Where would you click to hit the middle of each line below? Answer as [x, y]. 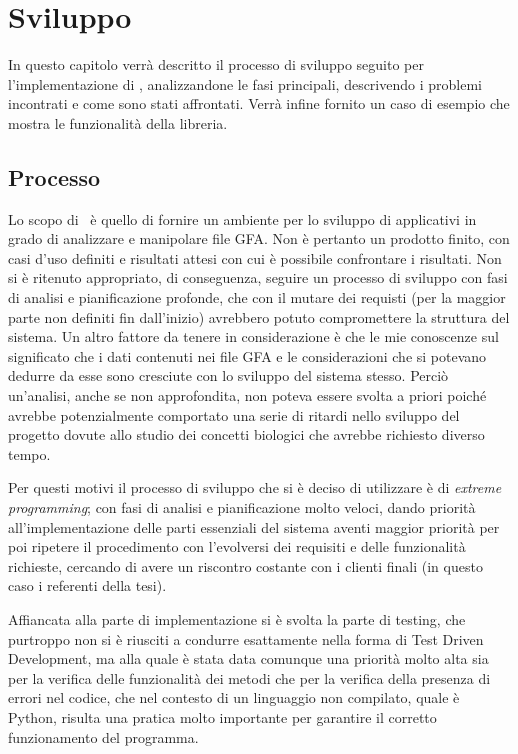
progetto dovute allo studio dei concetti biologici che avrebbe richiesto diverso [246, 434]
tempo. [29, 453]
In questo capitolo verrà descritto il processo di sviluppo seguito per [216, 64]
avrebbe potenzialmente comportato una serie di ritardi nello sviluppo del [234, 414]
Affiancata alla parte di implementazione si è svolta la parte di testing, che [237, 618]
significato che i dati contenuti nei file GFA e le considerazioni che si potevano [247, 355]
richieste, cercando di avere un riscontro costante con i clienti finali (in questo [245, 565]
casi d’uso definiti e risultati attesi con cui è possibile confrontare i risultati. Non [255, 257]
